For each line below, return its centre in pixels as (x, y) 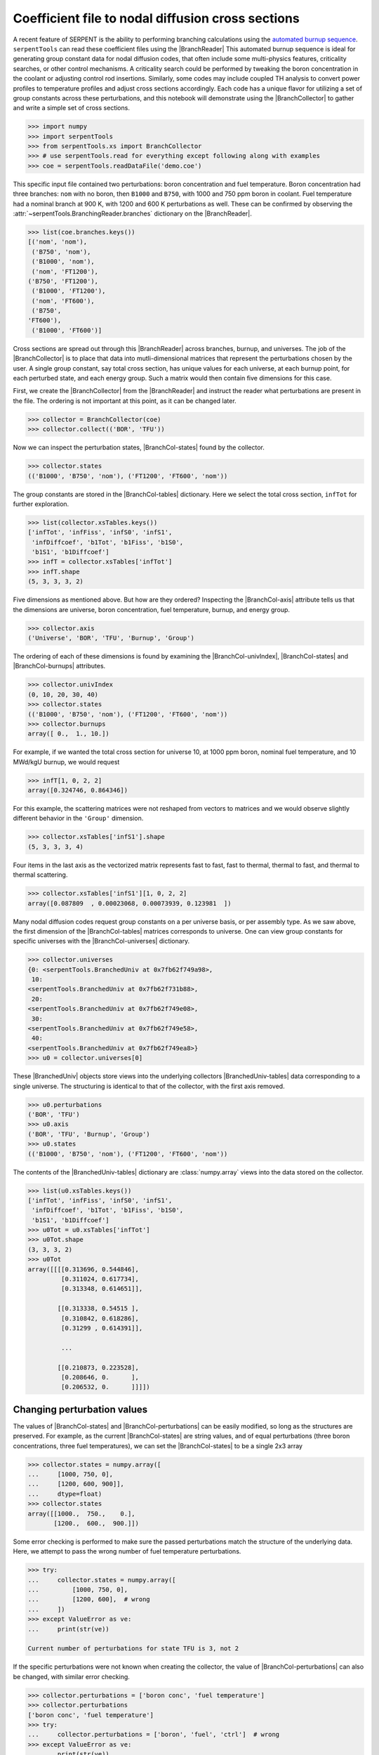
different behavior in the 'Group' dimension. (78, 819)
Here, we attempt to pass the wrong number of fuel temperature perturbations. (127, 1551)
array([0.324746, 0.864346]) (78, 790)
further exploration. (41, 504)
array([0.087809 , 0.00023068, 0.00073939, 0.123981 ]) (129, 903)
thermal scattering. (40, 875)
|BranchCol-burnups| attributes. (59, 666)
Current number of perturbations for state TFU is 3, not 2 (133, 1649)
